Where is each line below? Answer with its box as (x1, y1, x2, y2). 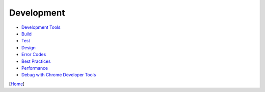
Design (21, 44, 36, 51)
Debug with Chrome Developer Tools (21, 72, 96, 78)
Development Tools (21, 24, 61, 30)
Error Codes (21, 52, 46, 57)
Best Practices (21, 58, 51, 64)
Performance (21, 65, 48, 71)
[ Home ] (9, 81, 25, 87)
